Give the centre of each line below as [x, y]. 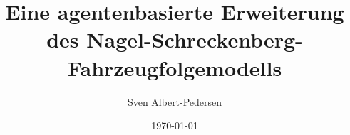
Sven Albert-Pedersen [175, 101]
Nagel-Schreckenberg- [195, 39]
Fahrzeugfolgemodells [175, 67]
